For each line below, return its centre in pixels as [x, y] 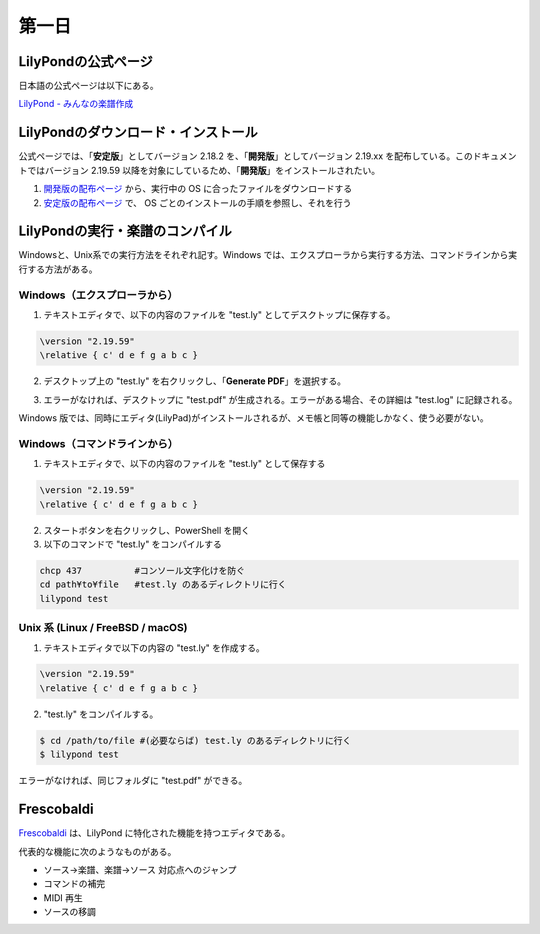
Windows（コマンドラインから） [98, 443]
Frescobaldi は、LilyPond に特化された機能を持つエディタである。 [154, 833]
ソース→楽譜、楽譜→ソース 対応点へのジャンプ [140, 869]
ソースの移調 [70, 912]
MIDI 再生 [63, 897]
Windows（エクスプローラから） [98, 295]
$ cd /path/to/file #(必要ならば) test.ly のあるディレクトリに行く [195, 740]
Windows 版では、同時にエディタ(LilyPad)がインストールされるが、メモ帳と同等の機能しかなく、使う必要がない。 [253, 418]
